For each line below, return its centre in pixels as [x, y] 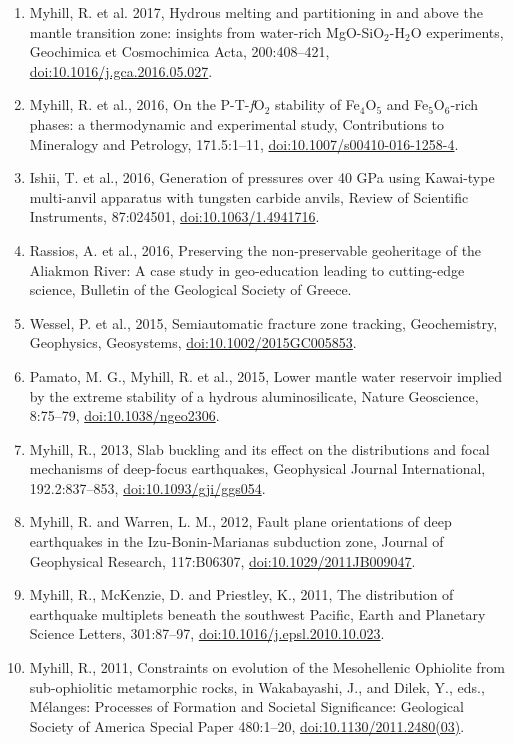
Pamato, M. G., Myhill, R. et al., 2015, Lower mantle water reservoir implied [266, 375]
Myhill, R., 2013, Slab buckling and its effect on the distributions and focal [259, 448]
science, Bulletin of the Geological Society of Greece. [190, 289]
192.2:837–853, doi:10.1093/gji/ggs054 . [147, 487]
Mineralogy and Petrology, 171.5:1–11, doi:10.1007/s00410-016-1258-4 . [244, 143]
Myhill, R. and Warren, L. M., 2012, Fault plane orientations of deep [240, 521]
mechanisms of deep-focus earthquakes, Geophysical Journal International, [257, 468]
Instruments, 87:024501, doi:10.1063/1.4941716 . [174, 216]
